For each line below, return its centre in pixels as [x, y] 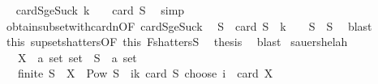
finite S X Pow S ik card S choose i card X [145, 73]
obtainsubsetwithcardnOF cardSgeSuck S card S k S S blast [189, 25]
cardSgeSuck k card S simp [100, 10]
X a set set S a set [77, 57]
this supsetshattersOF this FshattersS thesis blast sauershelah [177, 42]
